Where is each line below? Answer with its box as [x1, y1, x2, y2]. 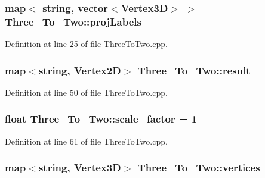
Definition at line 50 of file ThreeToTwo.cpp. [5, 86, 168, 98]
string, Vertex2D [38, 63, 121, 77]
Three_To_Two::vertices [137, 160, 260, 175]
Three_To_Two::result [137, 63, 251, 77]
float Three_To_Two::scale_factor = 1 [5, 111, 198, 126]
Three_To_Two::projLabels [5, 14, 141, 29]
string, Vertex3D [38, 160, 121, 175]
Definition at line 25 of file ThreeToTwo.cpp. [5, 38, 168, 50]
